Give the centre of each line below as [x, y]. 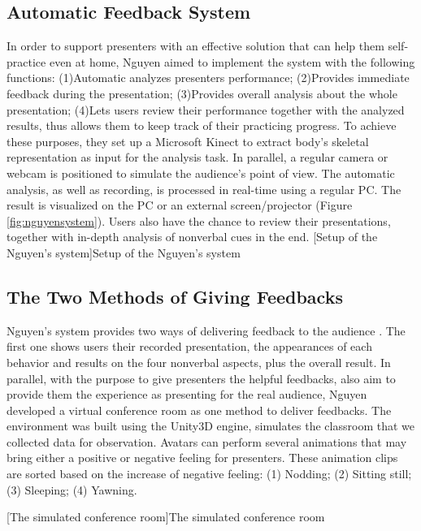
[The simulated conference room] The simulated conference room [166, 517]
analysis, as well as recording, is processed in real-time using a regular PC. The [204, 189]
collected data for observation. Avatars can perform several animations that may [207, 441]
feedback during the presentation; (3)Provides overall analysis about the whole [202, 93]
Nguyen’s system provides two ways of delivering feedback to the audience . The [206, 330]
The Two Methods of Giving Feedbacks [175, 296]
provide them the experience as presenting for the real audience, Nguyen [187, 394]
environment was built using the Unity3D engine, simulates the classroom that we [210, 426]
